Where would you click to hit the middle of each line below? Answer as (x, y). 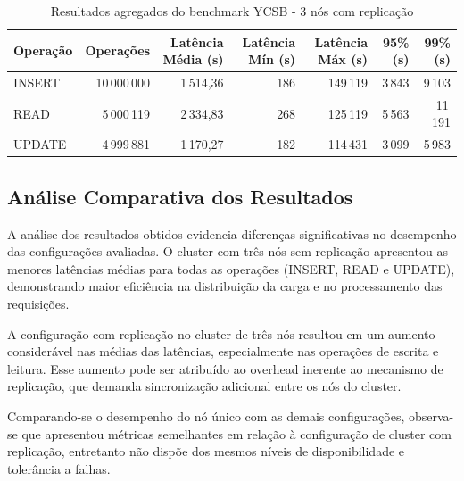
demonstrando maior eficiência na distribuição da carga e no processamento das (225, 286)
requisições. (38, 303)
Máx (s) (343, 59)
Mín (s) (272, 59)
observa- (431, 415)
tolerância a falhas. (59, 468)
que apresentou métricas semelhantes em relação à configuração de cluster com (236, 433)
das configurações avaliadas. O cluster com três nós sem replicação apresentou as (228, 251)
